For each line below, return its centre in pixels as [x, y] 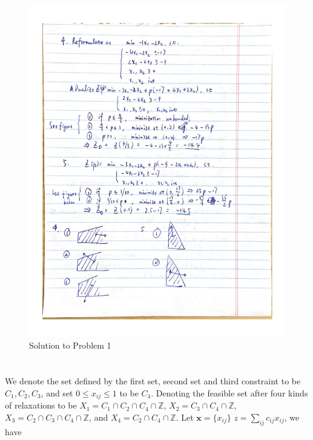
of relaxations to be [41, 405]
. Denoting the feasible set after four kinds [229, 392]
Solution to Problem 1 [70, 345]
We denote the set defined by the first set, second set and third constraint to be [153, 381]
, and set [57, 392]
